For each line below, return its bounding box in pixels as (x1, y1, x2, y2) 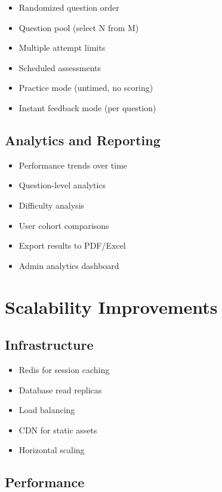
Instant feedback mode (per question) (18, 101, 156, 114)
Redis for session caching (18, 363, 110, 375)
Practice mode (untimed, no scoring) (18, 81, 153, 94)
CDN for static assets (18, 423, 97, 436)
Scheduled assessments (18, 61, 101, 74)
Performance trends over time (18, 158, 128, 171)
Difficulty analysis (18, 198, 85, 211)
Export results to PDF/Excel (18, 239, 126, 252)
